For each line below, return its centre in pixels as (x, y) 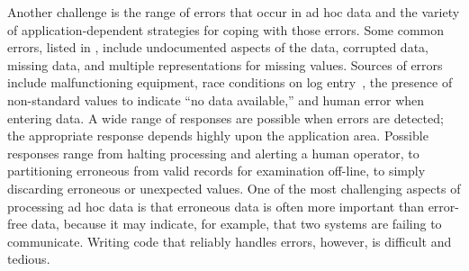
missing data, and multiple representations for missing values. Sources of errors (225, 64)
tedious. (29, 259)
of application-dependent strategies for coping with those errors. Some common (226, 29)
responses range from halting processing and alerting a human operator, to (213, 153)
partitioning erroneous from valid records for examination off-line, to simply (216, 171)
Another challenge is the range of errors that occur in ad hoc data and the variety (234, 12)
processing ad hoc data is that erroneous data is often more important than (216, 206)
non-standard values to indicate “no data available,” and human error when (216, 99)
